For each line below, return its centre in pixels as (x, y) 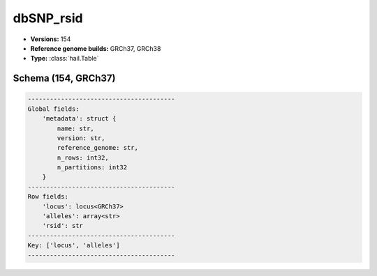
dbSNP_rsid (48, 18)
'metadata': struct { (79, 119)
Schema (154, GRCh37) (64, 78)
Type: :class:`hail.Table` (65, 59)
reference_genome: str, (98, 148)
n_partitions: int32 (92, 168)
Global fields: (53, 109)
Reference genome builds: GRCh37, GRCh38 (96, 48)
